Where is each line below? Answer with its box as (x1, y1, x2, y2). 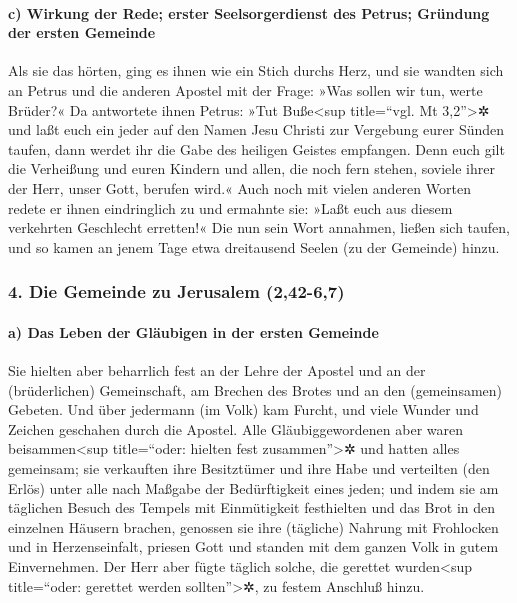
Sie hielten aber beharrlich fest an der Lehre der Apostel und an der (8, 359, 426, 380)
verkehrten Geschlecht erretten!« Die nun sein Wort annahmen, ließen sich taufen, (8, 217, 510, 238)
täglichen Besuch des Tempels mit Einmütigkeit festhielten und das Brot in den (8, 497, 496, 518)
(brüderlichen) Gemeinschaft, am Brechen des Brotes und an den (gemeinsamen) (8, 379, 503, 400)
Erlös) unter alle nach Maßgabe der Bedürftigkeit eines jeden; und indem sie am (8, 477, 499, 498)
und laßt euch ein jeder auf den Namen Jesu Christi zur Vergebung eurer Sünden (8, 119, 505, 140)
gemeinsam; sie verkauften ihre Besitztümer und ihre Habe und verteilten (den (8, 457, 490, 478)
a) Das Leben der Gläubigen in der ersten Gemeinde (8, 321, 379, 342)
